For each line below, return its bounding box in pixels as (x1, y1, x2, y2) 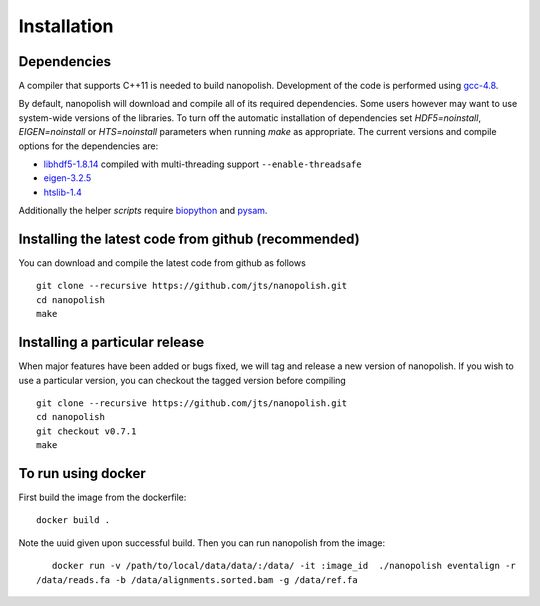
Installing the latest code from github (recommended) (18, 231, 360, 247)
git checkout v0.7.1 (36, 425, 137, 437)
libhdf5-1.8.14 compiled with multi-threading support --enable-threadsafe (43, 158, 362, 170)
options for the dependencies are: (18, 140, 159, 152)
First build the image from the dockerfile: (18, 491, 187, 504)
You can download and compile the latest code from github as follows (18, 257, 307, 269)
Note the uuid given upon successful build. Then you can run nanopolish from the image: (18, 536, 385, 549)
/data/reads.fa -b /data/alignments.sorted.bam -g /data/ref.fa (36, 574, 359, 585)
